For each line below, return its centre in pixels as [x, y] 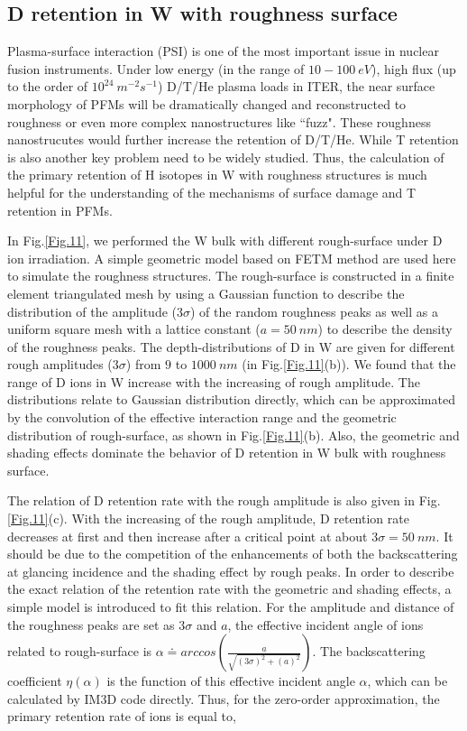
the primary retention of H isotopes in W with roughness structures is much [217, 175]
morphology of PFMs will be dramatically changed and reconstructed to [207, 103]
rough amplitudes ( [60, 364]
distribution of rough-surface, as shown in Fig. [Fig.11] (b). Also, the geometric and [233, 435]
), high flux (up [414, 68]
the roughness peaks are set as [91, 624]
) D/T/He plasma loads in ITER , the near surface [296, 86]
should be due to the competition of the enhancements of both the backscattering [233, 554]
